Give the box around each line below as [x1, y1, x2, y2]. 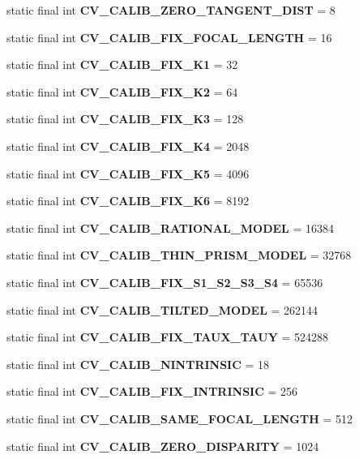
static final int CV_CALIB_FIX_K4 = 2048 [6, 137, 250, 154]
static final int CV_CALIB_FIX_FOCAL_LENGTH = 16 [6, 28, 332, 45]
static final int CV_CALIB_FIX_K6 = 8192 [6, 192, 250, 209]
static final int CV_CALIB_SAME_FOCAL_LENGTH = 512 [6, 410, 353, 427]
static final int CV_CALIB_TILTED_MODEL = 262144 [6, 301, 318, 318]
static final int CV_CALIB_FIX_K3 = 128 [6, 110, 244, 127]
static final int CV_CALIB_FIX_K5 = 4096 [6, 165, 250, 182]
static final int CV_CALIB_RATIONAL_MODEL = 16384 [6, 219, 335, 236]
